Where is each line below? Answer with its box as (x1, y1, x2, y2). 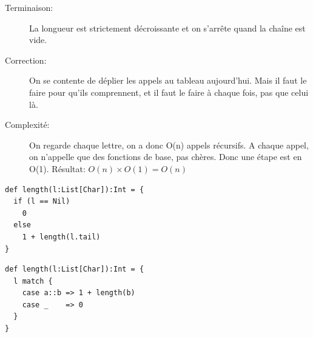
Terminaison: (5, 1, 53, 13)
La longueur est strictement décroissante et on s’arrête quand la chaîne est (29, 21, 306, 34)
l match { (13, 276, 53, 285)
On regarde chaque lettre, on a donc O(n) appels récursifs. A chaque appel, (29, 138, 309, 151)
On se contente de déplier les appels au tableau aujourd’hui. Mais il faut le (29, 74, 307, 87)
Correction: (5, 53, 47, 66)
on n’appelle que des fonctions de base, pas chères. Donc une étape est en (29, 150, 302, 163)
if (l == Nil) (13, 197, 70, 206)
